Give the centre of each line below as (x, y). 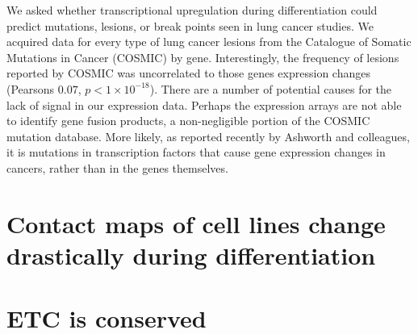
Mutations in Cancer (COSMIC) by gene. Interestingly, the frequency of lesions (203, 57)
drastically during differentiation (191, 255)
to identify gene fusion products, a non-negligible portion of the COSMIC (188, 121)
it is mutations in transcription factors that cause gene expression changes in (196, 152)
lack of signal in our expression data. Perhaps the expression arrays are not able (204, 104)
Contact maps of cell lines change (196, 223)
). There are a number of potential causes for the (271, 88)
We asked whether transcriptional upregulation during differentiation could (192, 10)
